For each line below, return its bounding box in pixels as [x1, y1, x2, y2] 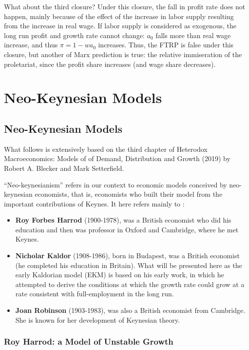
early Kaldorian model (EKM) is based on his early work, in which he [15, 269, 224, 280]
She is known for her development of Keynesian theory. [15, 314, 180, 325]
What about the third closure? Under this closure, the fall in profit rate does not [4, 1, 246, 11]
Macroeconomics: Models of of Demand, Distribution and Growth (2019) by [4, 153, 230, 164]
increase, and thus [4, 40, 58, 50]
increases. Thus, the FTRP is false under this [98, 40, 234, 50]
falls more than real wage [155, 30, 231, 40]
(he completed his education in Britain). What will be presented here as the [15, 260, 242, 270]
